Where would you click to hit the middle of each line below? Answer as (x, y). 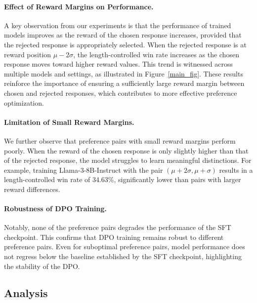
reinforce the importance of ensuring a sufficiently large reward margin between (124, 83)
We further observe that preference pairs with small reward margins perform (120, 140)
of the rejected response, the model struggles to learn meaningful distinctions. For (128, 160)
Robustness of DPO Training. (55, 208)
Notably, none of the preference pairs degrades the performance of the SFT (118, 227)
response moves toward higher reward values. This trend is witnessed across (118, 64)
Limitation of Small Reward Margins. (69, 122)
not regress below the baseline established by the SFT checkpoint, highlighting (123, 256)
